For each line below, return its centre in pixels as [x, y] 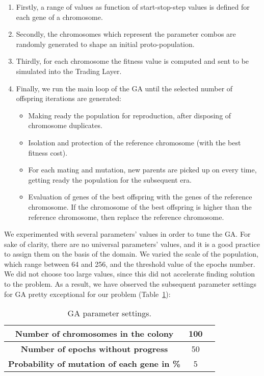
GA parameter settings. [109, 313]
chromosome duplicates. [65, 125]
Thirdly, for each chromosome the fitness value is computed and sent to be [133, 61]
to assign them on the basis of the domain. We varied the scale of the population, [131, 254]
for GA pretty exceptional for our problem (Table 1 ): [87, 294]
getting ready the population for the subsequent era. [110, 179]
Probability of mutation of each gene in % [94, 364]
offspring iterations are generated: [69, 98]
